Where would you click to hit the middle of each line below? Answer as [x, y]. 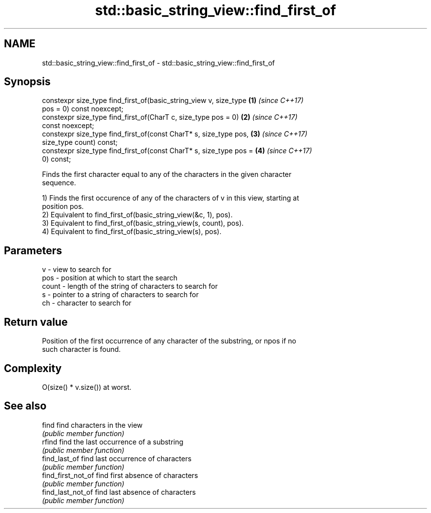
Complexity [33, 368]
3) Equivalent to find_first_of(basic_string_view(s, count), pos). [143, 223]
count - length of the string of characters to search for [130, 286]
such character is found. [81, 349]
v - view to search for [77, 270]
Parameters [33, 250]
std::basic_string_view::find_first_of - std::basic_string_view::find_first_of [158, 63]
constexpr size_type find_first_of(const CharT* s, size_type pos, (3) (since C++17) [175, 134]
